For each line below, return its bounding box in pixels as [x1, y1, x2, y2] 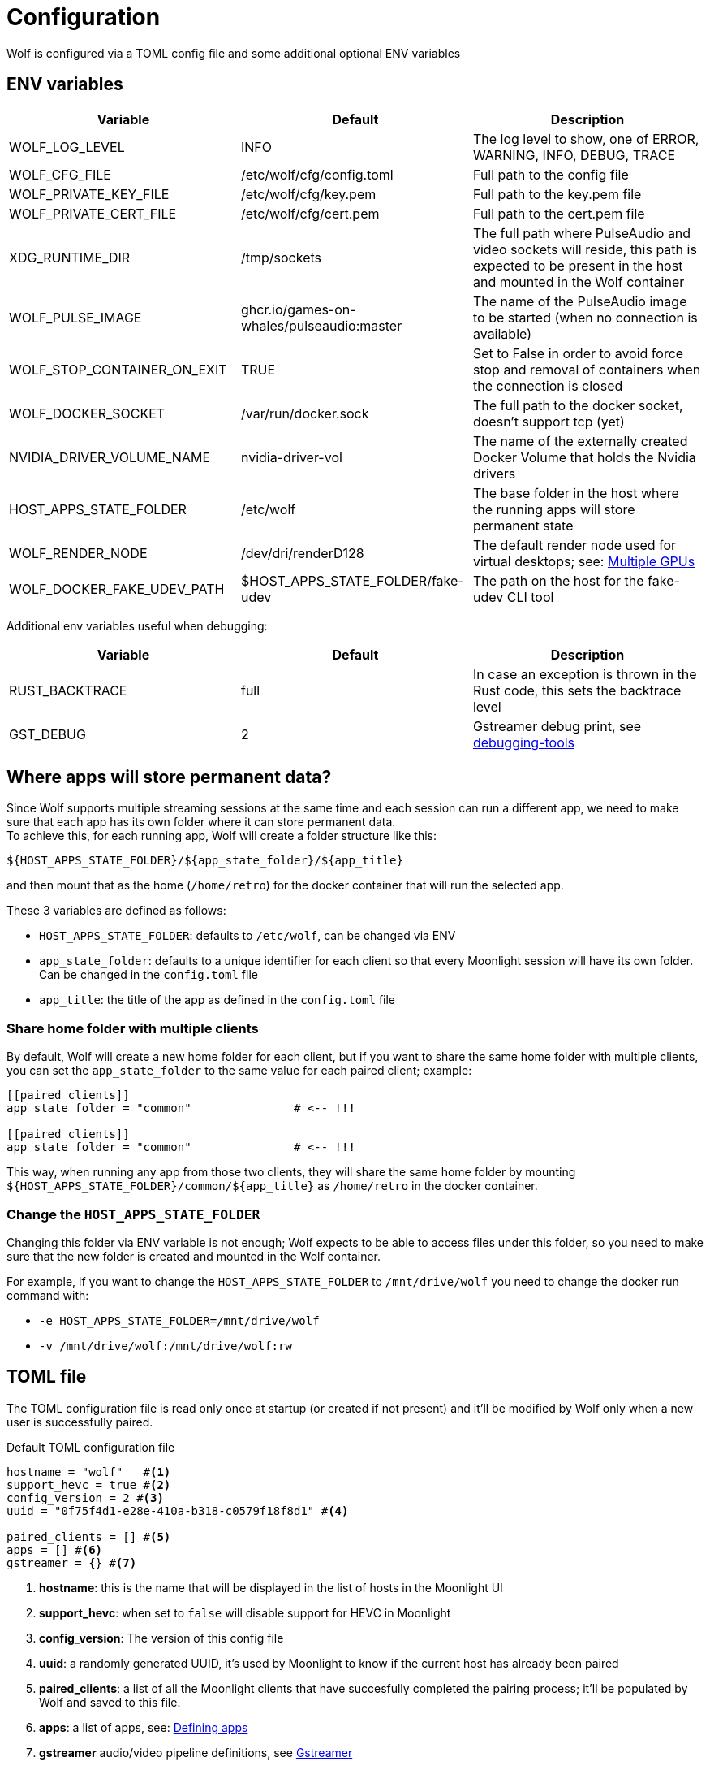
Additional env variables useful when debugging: [6, 618, 268, 633]
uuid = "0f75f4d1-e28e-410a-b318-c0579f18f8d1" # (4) [6, 1504, 349, 1517]
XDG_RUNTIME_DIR [9, 249, 131, 266]
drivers [472, 465, 516, 482]
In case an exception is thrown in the [472, 665, 697, 682]
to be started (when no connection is [472, 309, 698, 326]
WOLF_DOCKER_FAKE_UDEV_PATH [9, 580, 225, 597]
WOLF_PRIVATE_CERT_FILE [9, 205, 177, 222]
